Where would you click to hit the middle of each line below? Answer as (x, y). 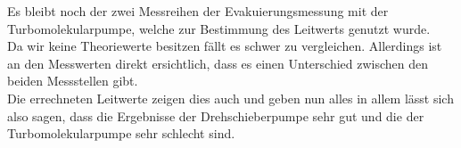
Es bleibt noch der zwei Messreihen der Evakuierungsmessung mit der (198, 11)
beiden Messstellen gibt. (73, 81)
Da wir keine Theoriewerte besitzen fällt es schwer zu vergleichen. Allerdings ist (225, 46)
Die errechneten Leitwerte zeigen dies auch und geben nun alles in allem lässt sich (230, 98)
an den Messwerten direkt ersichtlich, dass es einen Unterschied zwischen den (218, 63)
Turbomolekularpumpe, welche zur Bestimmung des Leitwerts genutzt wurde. (219, 28)
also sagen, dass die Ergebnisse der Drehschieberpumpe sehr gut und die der (216, 115)
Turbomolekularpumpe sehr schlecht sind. (121, 133)
